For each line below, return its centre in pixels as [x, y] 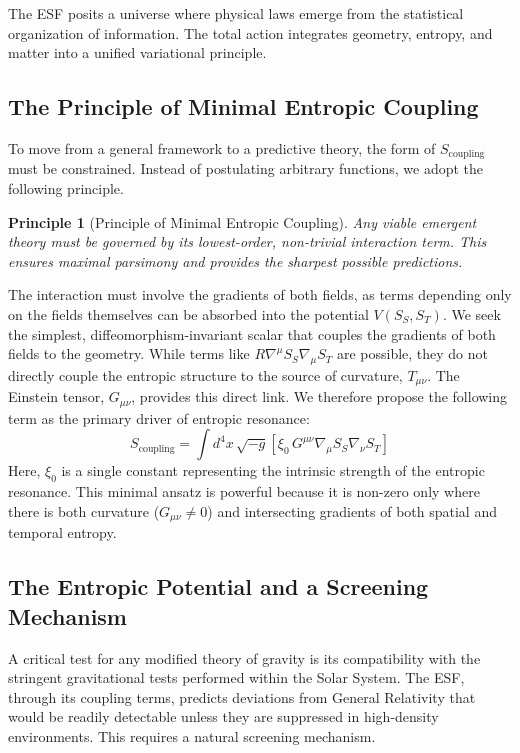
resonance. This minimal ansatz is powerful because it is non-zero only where [244, 491]
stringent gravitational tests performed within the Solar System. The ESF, [236, 677]
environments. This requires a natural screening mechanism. [192, 735]
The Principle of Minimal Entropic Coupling [243, 106]
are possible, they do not [412, 353]
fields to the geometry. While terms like [129, 353]
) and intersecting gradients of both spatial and [352, 510]
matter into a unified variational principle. [137, 52]
